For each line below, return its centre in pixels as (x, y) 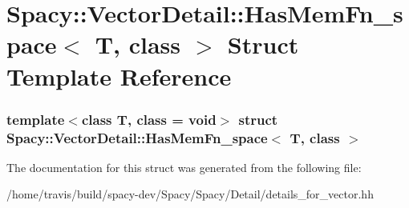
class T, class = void (149, 119)
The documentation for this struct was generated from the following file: (184, 167)
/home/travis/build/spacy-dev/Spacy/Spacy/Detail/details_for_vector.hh (190, 194)
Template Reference (119, 76)
